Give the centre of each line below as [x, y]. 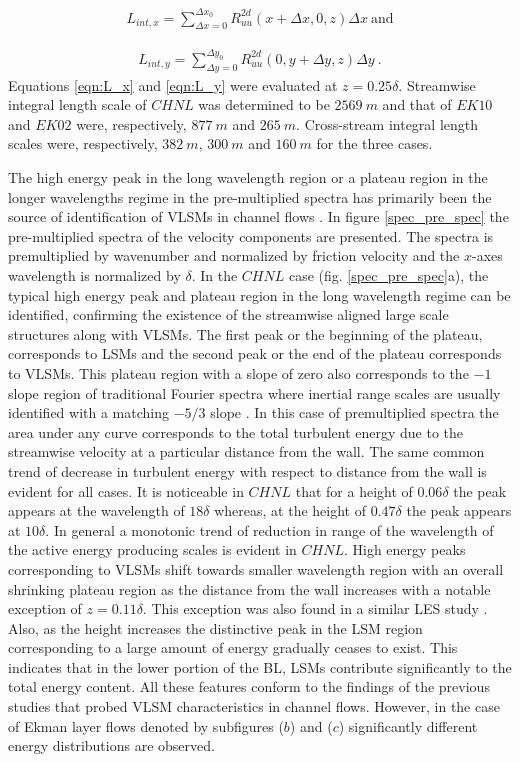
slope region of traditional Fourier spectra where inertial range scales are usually [254, 392]
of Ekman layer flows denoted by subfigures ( [146, 725]
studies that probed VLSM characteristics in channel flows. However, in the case [254, 706]
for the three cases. [374, 143]
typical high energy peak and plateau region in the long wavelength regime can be [259, 294]
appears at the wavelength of [96, 510]
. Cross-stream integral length [387, 123]
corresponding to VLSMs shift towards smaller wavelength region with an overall [256, 568]
